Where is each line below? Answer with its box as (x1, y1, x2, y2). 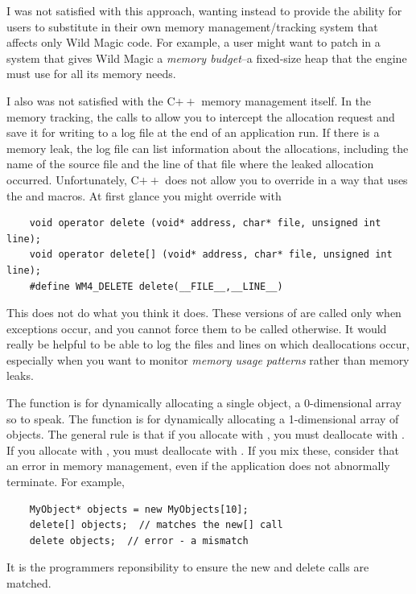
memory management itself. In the (201, 92, 372, 109)
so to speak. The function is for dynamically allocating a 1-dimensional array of (6, 410, 399, 427)
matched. (6, 575, 51, 591)
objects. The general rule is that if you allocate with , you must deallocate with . (6, 426, 405, 443)
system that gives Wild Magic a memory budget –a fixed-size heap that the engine (6, 49, 407, 66)
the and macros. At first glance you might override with (6, 187, 282, 204)
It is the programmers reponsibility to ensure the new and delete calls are (6, 559, 369, 575)
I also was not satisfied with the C (6, 92, 175, 109)
